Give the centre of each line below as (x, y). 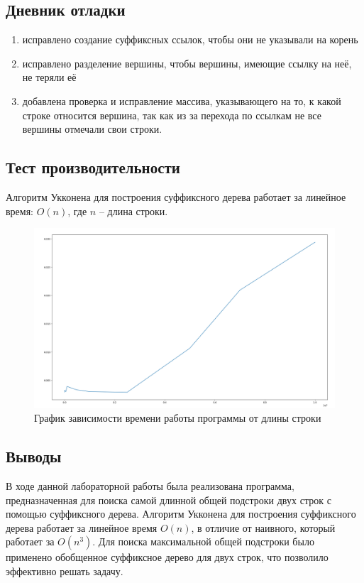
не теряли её (49, 77)
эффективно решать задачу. (65, 571)
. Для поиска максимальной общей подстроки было (203, 541)
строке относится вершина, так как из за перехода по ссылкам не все (172, 115)
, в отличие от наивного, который (263, 527)
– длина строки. (133, 211)
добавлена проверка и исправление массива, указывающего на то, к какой (182, 100)
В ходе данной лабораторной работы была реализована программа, (150, 485)
